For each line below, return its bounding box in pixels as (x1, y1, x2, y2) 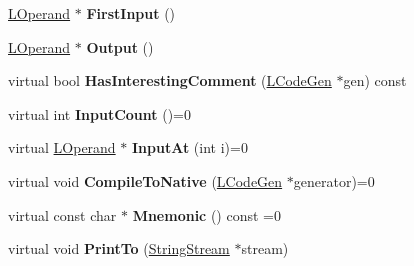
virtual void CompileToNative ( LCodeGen (8, 170, 283, 191)
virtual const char (8, 204, 117, 225)
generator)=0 (293, 170, 375, 191)
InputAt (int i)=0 (132, 137, 248, 158)
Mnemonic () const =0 (132, 204, 281, 225)
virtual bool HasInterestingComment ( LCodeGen (8, 70, 332, 91)
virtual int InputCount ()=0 (8, 103, 191, 124)
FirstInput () (86, 3, 176, 23)
